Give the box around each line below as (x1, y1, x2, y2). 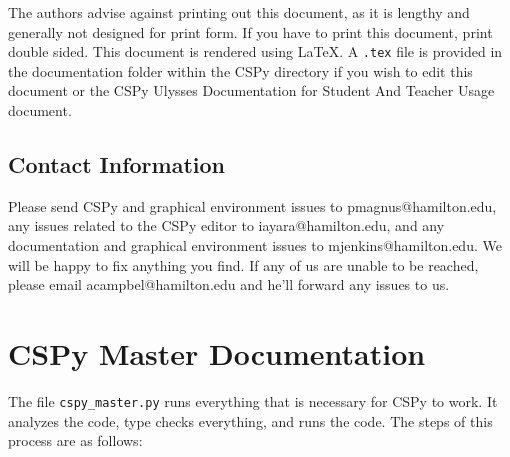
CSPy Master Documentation (8, 332, 426, 373)
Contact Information (8, 149, 225, 180)
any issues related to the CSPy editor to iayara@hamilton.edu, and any (8, 215, 445, 236)
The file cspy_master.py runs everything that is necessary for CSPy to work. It (8, 390, 498, 411)
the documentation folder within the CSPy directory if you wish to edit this (8, 60, 473, 81)
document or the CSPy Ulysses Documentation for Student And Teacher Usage (8, 80, 495, 101)
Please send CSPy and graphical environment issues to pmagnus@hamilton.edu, (8, 195, 497, 216)
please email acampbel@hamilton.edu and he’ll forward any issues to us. (8, 274, 450, 295)
